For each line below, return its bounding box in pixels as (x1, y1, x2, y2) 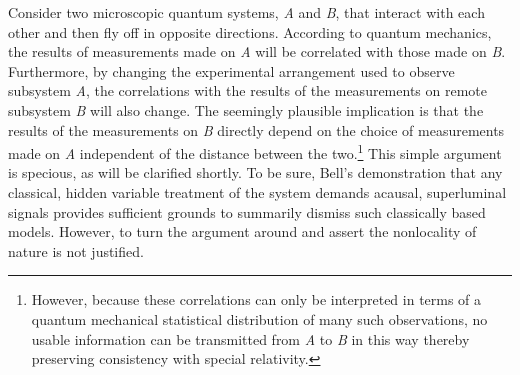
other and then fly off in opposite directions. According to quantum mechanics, (8, 21, 492, 42)
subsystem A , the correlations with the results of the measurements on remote (8, 80, 487, 101)
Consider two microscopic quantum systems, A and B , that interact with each (8, 2, 485, 22)
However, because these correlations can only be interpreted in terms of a (31, 289, 482, 310)
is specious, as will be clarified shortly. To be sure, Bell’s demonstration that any (8, 162, 503, 183)
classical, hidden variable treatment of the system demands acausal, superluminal (8, 182, 507, 202)
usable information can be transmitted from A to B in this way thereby (31, 328, 470, 349)
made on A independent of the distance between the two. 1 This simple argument (8, 140, 502, 163)
